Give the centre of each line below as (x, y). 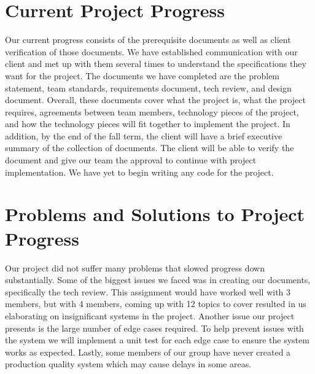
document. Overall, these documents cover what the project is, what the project (155, 100)
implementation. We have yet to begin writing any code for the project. (139, 172)
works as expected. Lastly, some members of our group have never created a (148, 352)
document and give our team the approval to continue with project (131, 160)
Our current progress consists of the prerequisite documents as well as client (148, 40)
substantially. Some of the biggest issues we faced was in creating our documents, (158, 280)
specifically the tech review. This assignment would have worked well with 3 (148, 291)
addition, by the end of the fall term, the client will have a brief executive (144, 135)
